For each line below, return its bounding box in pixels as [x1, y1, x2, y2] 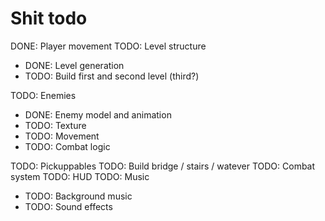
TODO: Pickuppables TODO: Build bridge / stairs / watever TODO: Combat [10, 160, 316, 172]
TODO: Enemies [10, 89, 77, 101]
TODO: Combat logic [24, 140, 111, 152]
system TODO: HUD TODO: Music [10, 170, 150, 182]
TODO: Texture [24, 119, 87, 131]
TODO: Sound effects [24, 200, 113, 212]
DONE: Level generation [24, 59, 125, 71]
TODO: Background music [24, 190, 133, 202]
